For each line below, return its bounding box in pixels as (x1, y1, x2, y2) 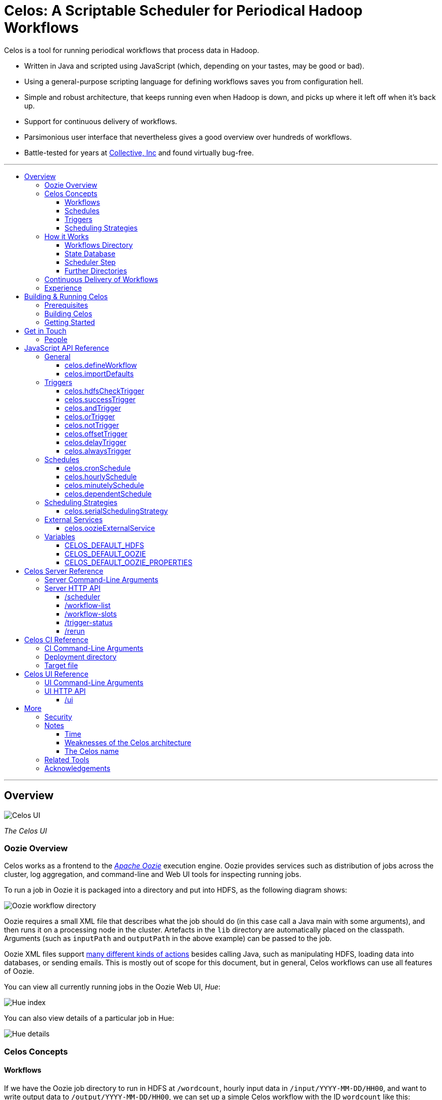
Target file (44, 661, 78, 670)
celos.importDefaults (65, 369, 134, 378)
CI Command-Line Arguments (44, 643, 143, 652)
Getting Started (44, 317, 95, 326)
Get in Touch (24, 326, 67, 335)
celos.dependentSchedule (65, 489, 152, 498)
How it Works (44, 232, 89, 241)
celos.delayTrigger (65, 437, 127, 447)
